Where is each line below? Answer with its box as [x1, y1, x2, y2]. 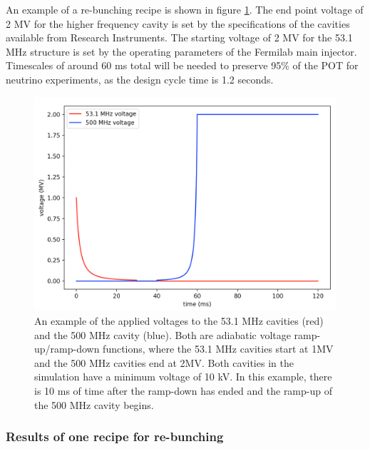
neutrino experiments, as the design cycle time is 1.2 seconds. [6, 71, 274, 86]
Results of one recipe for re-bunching [6, 428, 224, 445]
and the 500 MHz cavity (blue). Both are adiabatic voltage [34, 327, 291, 342]
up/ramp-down [34, 341, 100, 356]
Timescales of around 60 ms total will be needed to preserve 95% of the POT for [6, 58, 359, 73]
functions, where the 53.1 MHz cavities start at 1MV [103, 341, 334, 356]
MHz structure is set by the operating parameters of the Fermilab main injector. [6, 44, 357, 59]
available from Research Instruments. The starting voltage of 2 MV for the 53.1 [6, 30, 353, 45]
